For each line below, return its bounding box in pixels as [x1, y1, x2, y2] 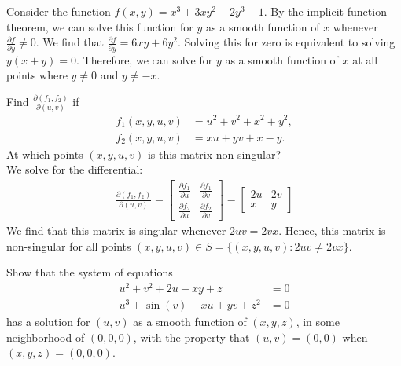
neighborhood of [6, 328, 85, 345]
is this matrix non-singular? [147, 145, 281, 162]
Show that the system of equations [6, 264, 173, 280]
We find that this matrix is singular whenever [6, 221, 226, 238]
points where [6, 67, 68, 83]
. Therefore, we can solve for [76, 51, 213, 68]
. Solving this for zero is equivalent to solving [177, 34, 395, 50]
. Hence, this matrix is [278, 221, 386, 238]
